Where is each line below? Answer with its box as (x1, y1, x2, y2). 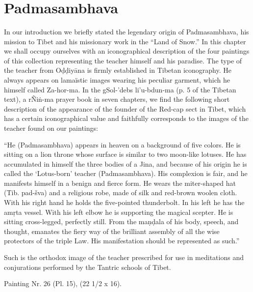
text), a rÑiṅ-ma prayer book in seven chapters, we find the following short (4, 94, 230, 104)
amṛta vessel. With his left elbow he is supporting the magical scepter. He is (4, 206, 233, 217)
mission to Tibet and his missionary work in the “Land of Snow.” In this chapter (4, 36, 246, 46)
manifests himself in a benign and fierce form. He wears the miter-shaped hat (4, 177, 236, 188)
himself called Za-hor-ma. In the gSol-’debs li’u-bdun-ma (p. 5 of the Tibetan (4, 84, 236, 94)
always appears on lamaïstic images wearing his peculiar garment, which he (4, 74, 230, 85)
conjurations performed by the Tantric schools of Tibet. (4, 262, 171, 272)
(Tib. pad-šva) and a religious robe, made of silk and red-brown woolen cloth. (4, 187, 237, 198)
